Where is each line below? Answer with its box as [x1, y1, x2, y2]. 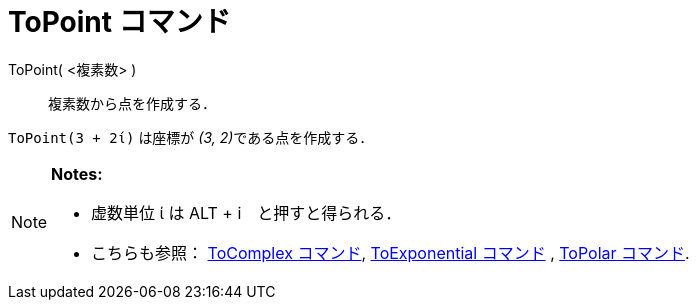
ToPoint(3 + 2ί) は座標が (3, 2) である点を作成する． [8, 128, 374, 146]
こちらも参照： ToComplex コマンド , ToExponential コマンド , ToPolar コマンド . [91, 242, 690, 263]
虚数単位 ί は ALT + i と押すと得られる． [91, 202, 402, 223]
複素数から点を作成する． [48, 94, 216, 112]
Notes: [51, 163, 103, 184]
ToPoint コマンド [8, 5, 231, 39]
